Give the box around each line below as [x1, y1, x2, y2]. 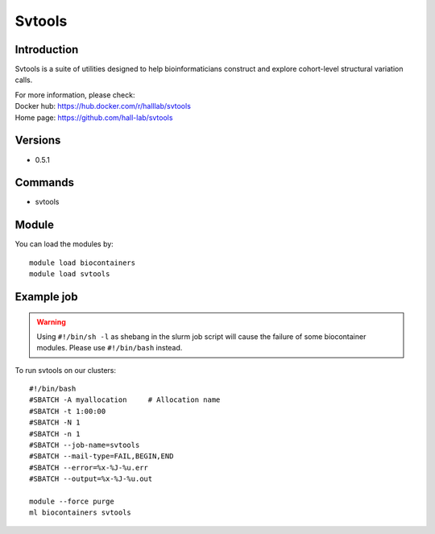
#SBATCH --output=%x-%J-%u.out [29, 474, 153, 483]
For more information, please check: [14, 89, 135, 100]
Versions [14, 134, 61, 147]
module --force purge [29, 497, 114, 506]
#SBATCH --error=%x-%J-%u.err [29, 463, 149, 472]
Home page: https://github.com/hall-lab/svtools [14, 113, 173, 122]
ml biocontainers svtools [29, 508, 132, 517]
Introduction [14, 43, 79, 56]
